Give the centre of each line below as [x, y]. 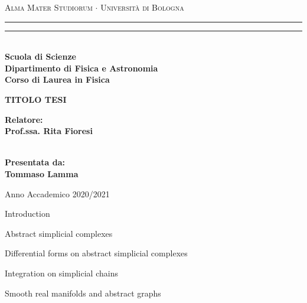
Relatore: [24, 119]
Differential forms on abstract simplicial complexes [96, 253]
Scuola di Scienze [40, 56]
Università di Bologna [142, 7]
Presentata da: [35, 162]
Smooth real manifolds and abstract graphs [83, 293]
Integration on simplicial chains [61, 273]
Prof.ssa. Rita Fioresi [49, 131]
